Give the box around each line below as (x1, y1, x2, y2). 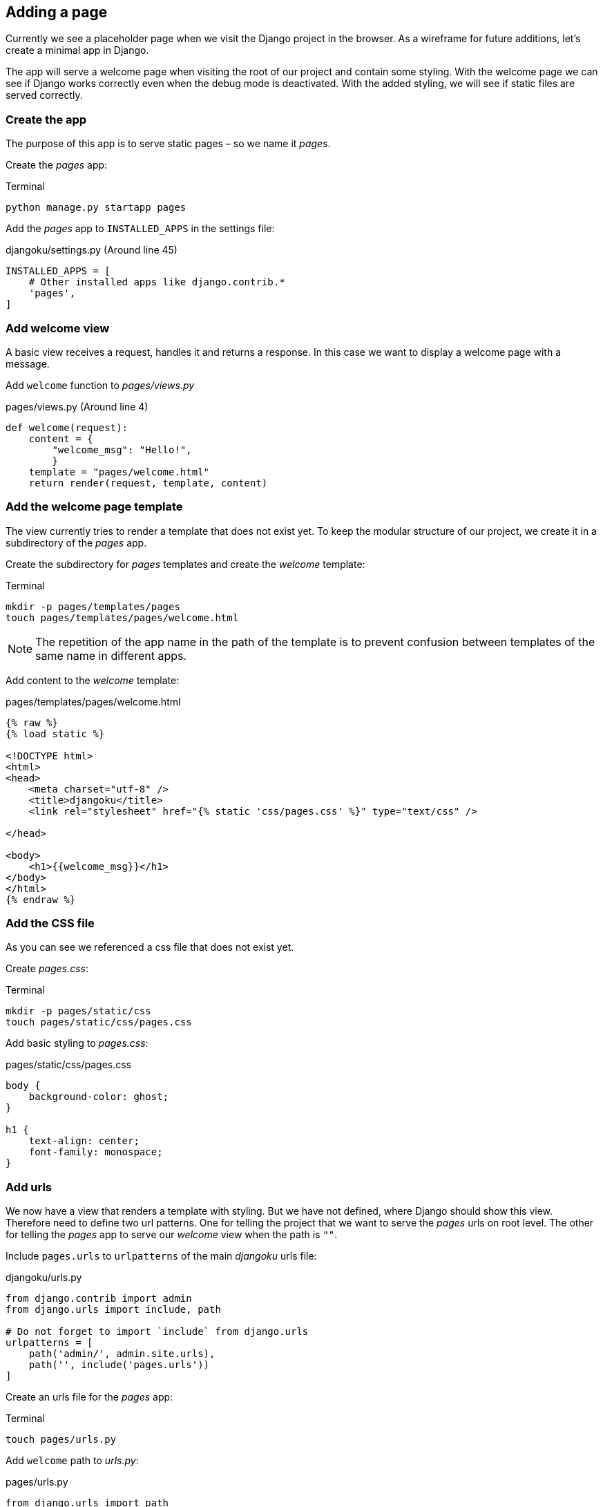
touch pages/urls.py (6, 1434, 117, 1446)
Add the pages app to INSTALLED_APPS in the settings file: (6, 222, 275, 235)
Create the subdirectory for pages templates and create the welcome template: (6, 558, 365, 570)
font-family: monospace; (28, 1146, 163, 1158)
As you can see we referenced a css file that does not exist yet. (6, 941, 294, 954)
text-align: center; (28, 1135, 140, 1147)
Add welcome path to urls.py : (6, 1454, 139, 1467)
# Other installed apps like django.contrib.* (28, 276, 285, 288)
